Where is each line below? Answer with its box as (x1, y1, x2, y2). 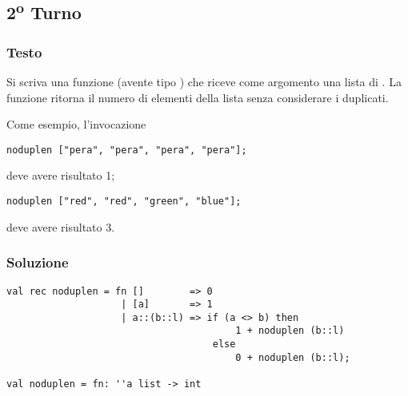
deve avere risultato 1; (6, 167, 115, 184)
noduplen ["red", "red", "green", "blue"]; (6, 196, 242, 208)
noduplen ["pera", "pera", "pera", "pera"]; (6, 144, 247, 156)
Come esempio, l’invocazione (6, 116, 146, 133)
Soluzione (6, 252, 69, 272)
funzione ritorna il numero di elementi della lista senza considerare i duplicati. (6, 89, 389, 105)
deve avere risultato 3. (6, 218, 115, 235)
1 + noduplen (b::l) (235, 325, 345, 337)
